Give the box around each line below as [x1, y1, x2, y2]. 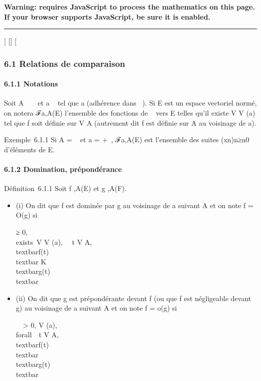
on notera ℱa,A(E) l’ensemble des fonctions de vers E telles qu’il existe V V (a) [4, 108, 255, 118]
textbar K [16, 256, 47, 266]
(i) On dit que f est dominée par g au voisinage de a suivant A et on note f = [16, 200, 253, 210]
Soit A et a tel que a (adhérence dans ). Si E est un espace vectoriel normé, [4, 98, 257, 108]
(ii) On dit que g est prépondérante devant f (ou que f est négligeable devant [16, 293, 251, 303]
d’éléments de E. [4, 144, 55, 154]
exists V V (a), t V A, [16, 236, 92, 247]
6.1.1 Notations [4, 78, 58, 89]
